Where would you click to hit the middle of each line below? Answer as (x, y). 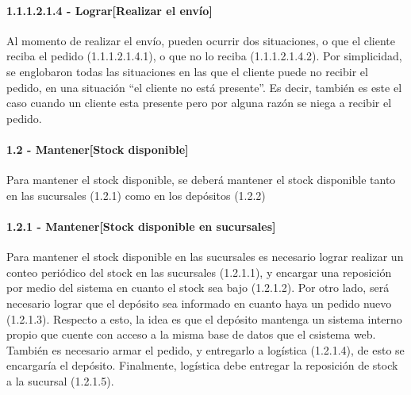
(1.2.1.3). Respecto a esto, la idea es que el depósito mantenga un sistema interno (204, 318)
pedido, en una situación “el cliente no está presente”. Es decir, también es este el (204, 87)
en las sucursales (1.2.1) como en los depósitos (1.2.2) (136, 195)
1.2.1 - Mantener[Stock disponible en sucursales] (141, 226)
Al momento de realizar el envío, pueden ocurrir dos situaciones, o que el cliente (201, 40)
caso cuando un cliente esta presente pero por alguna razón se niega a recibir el (199, 103)
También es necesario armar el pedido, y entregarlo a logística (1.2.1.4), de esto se (205, 349)
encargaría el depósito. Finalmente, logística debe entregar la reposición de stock (202, 365)
